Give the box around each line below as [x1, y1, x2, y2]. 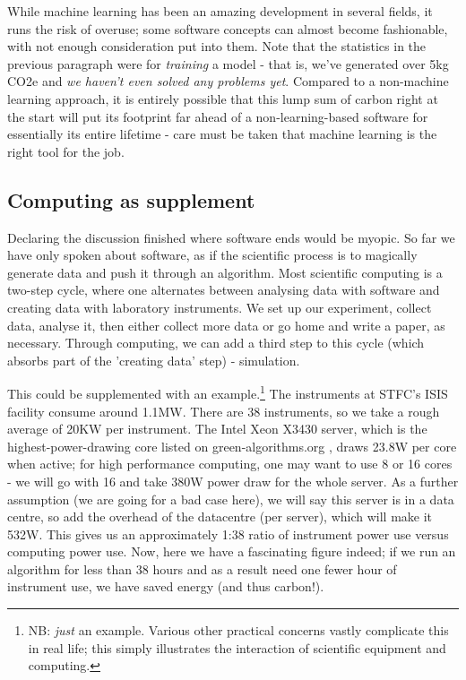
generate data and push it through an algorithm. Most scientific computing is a [7, 263, 443, 281]
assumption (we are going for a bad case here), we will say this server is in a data [7, 489, 454, 508]
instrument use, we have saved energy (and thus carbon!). [7, 577, 324, 596]
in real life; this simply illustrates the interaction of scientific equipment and [28, 638, 446, 657]
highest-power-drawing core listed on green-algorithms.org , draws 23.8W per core [7, 436, 457, 455]
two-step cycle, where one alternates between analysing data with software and [7, 280, 440, 299]
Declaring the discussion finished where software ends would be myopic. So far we [7, 228, 455, 246]
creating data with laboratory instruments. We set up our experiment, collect [7, 297, 432, 316]
